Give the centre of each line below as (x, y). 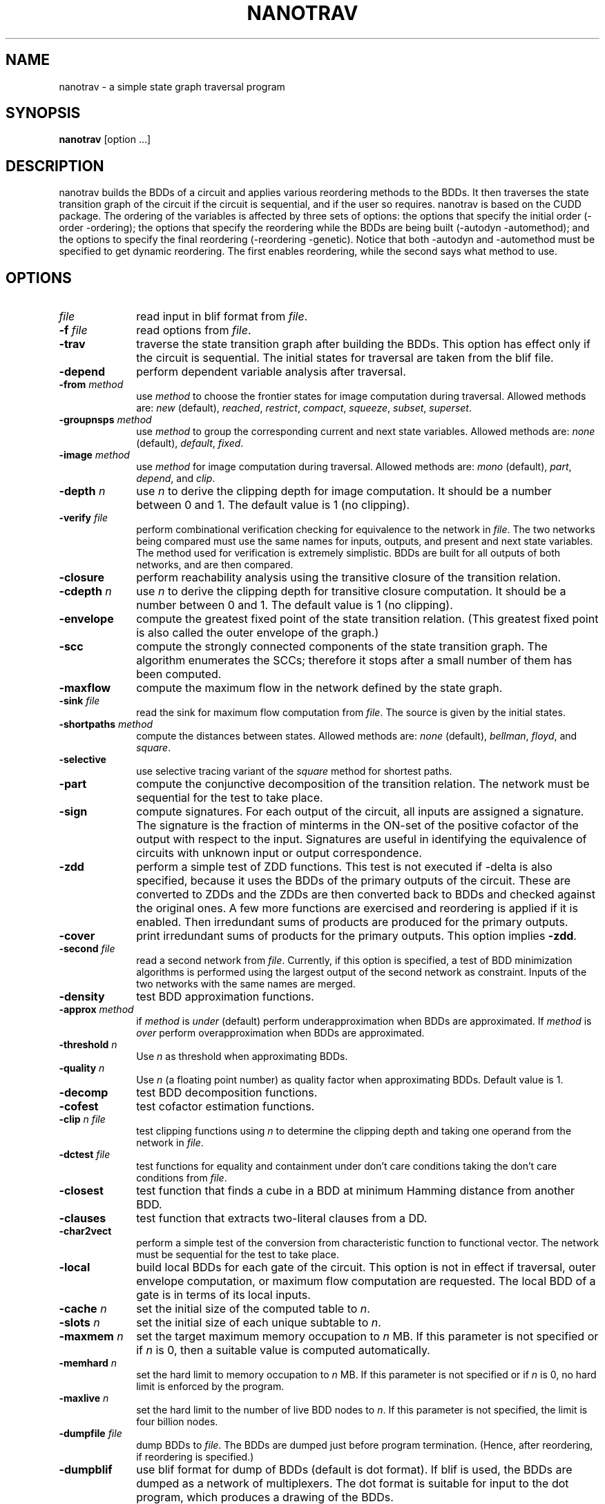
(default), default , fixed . (190, 443)
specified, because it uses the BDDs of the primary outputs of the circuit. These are (354, 881)
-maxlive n (84, 1398)
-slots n (79, 1323)
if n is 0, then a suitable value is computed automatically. (283, 1350)
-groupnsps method (105, 420)
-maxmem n (91, 1337)
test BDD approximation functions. (225, 997)
